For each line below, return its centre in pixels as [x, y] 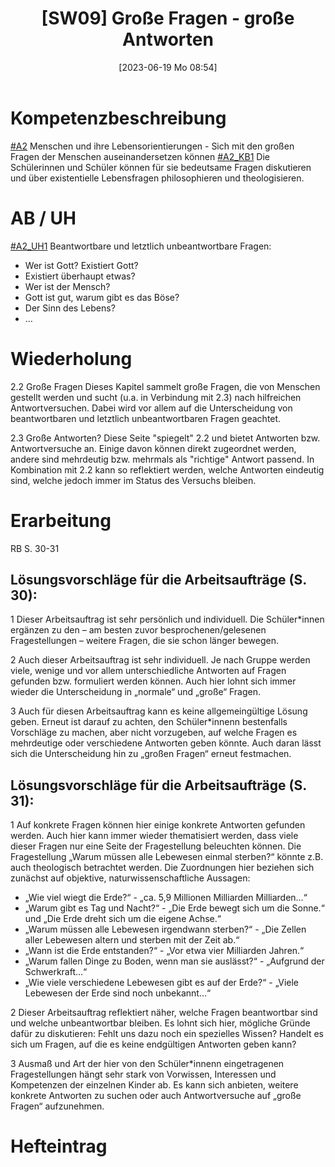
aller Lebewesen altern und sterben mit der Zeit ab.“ [132, 940]
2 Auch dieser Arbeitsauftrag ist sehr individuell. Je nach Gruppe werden [160, 660]
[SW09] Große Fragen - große [168, 18]
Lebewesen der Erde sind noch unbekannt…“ [118, 993]
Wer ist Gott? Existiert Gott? [81, 265]
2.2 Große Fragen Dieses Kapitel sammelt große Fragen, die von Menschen [165, 386]
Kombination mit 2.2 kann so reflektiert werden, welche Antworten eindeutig [167, 469]
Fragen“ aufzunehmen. [57, 1106]
